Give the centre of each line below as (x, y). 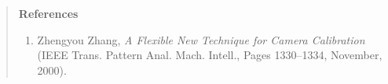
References (48, 13)
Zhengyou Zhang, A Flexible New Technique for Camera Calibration (201, 39)
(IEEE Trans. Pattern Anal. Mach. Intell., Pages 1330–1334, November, (210, 55)
